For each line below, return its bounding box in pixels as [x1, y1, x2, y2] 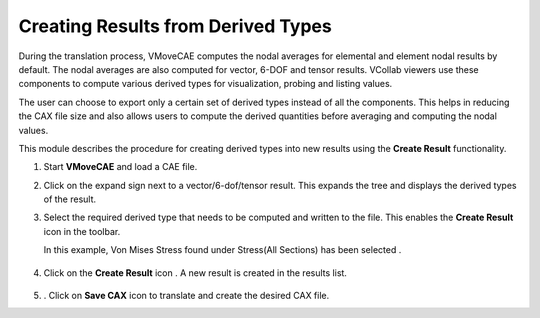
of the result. [43, 193, 97, 205]
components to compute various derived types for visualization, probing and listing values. [18, 78, 393, 90]
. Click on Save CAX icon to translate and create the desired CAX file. [43, 290, 330, 302]
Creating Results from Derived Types [18, 15, 332, 37]
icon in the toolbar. [43, 225, 121, 237]
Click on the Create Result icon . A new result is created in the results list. [43, 266, 347, 279]
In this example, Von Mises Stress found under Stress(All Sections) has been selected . [43, 244, 402, 256]
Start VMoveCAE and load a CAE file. [43, 161, 198, 173]
